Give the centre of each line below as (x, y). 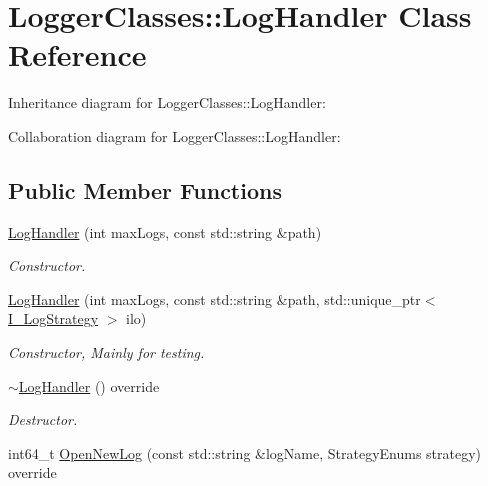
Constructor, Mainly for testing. (106, 352)
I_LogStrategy (53, 318)
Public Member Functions (145, 189)
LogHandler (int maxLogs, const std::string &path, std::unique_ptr (214, 298)
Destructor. (43, 419)
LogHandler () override (89, 385)
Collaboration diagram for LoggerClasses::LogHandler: (174, 135)
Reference (77, 54)
